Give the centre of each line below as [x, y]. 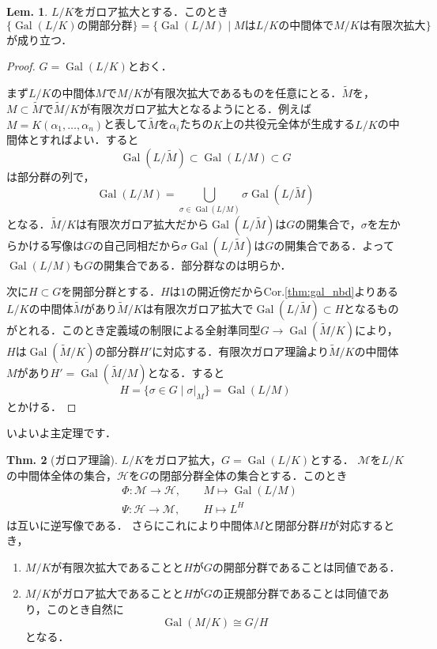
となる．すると [186, 372]
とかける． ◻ [41, 406]
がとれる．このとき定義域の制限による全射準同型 [134, 329]
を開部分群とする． [111, 291]
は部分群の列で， [51, 176]
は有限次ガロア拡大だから [143, 223]
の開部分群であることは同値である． [306, 566]
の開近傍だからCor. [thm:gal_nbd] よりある [292, 291]
